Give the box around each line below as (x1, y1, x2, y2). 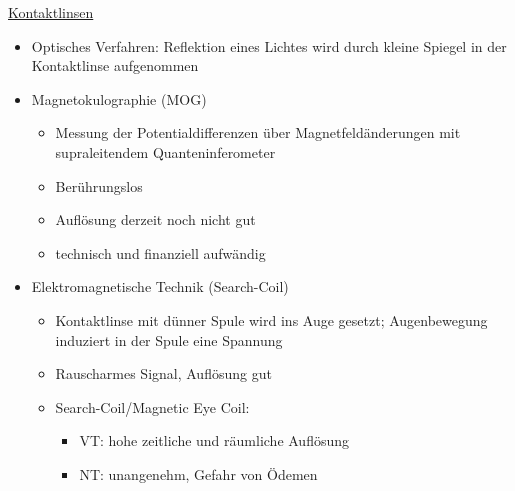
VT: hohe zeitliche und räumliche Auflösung (79, 430, 350, 451)
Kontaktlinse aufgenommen (31, 55, 199, 76)
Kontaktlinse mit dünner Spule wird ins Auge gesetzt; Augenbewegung (55, 309, 488, 330)
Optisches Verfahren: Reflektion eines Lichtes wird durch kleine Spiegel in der (31, 35, 507, 56)
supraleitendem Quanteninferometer (55, 141, 276, 162)
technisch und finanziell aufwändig (55, 242, 266, 263)
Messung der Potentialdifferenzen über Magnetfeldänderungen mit (55, 122, 461, 143)
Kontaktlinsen (8, 2, 94, 22)
